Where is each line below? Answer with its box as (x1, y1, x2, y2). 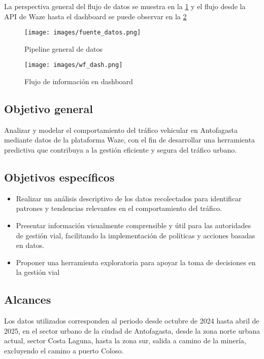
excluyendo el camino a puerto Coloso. (4, 345, 124, 356)
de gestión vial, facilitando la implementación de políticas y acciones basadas (16, 230, 255, 240)
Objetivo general (4, 101, 93, 117)
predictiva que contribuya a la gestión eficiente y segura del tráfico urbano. (4, 145, 237, 155)
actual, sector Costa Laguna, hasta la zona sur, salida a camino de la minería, (4, 335, 246, 346)
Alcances (4, 292, 51, 307)
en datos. (16, 240, 45, 250)
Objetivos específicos (4, 169, 115, 185)
